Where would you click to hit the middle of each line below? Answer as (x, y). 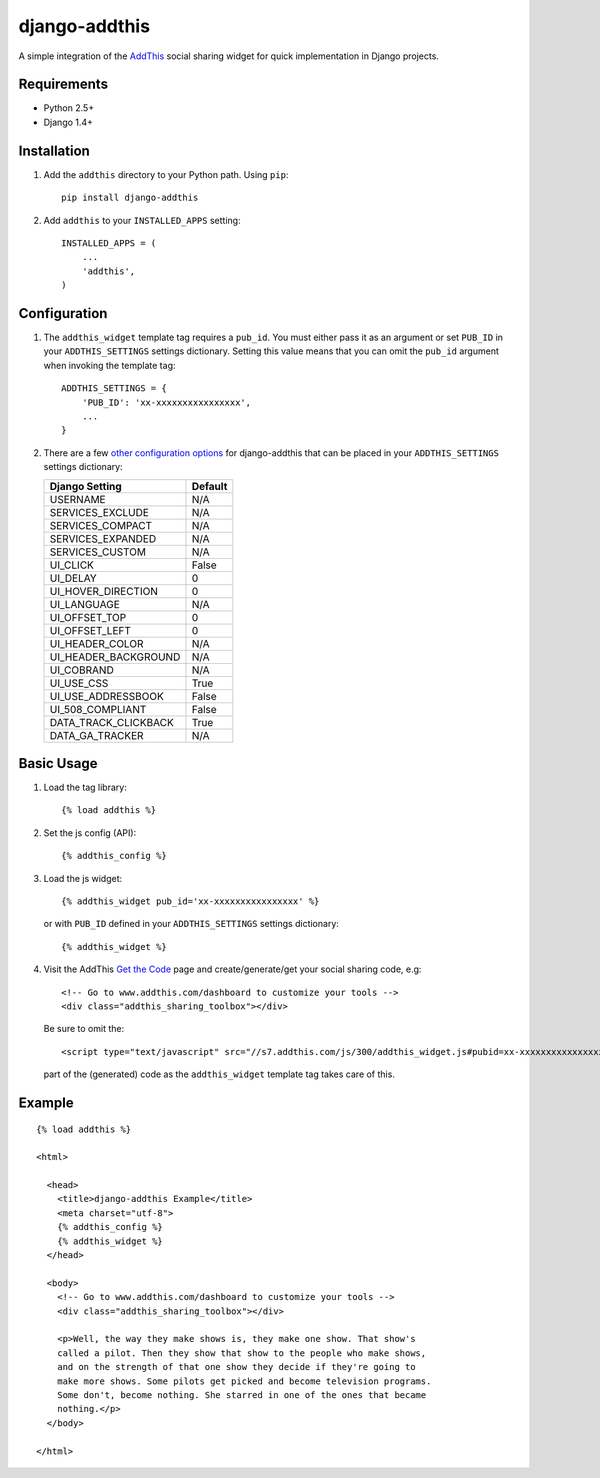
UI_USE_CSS (79, 683)
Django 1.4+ (68, 122)
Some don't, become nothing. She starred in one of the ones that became (241, 1394)
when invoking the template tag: (109, 365)
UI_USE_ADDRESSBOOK (106, 696)
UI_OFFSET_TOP (88, 617)
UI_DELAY (73, 578)
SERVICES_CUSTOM (98, 552)
